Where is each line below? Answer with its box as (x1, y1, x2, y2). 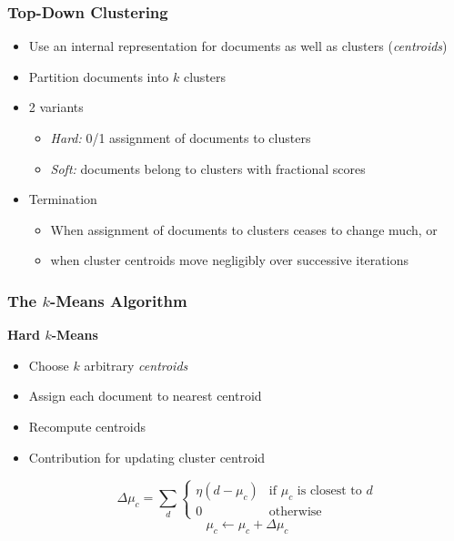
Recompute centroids (28, 416, 146, 435)
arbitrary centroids (84, 355, 188, 374)
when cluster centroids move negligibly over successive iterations (50, 250, 409, 270)
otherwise (268, 505, 322, 519)
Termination (28, 189, 97, 209)
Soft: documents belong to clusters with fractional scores (50, 158, 366, 178)
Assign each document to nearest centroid (28, 386, 262, 405)
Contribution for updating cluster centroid (28, 447, 266, 466)
